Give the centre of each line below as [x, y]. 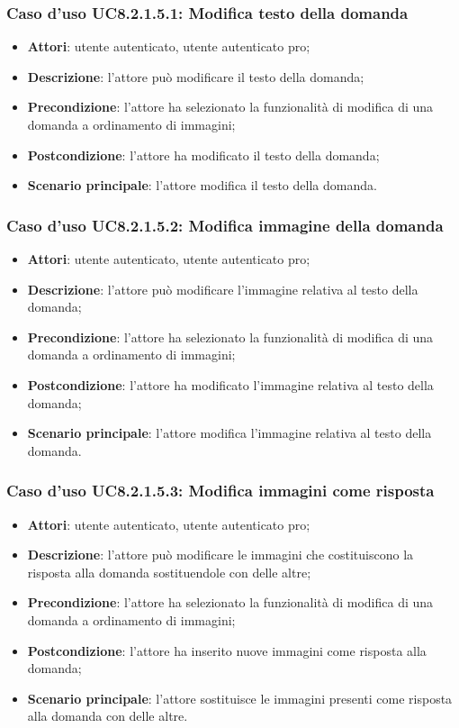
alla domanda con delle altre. [108, 716]
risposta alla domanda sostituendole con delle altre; [169, 572]
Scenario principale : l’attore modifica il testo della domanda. [202, 185]
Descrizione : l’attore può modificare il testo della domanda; [196, 76]
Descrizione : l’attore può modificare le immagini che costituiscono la [220, 555]
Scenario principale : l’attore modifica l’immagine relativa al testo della [229, 433]
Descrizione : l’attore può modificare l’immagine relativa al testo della [223, 289]
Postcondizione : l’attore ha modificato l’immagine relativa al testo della [230, 384]
